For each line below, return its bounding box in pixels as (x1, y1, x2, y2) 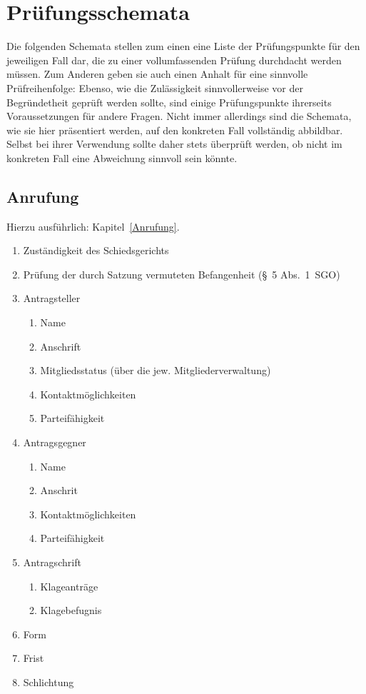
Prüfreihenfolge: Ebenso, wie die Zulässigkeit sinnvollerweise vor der (6, 80, 303, 95)
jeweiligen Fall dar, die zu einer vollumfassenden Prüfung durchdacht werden (6, 52, 342, 67)
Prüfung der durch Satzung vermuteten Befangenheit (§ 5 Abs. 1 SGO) (23, 266, 340, 281)
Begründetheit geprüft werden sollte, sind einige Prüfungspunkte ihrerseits (6, 94, 332, 109)
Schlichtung (23, 674, 74, 689)
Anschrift (40, 338, 81, 353)
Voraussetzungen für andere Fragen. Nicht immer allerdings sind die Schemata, (6, 109, 352, 124)
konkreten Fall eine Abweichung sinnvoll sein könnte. (6, 150, 238, 165)
